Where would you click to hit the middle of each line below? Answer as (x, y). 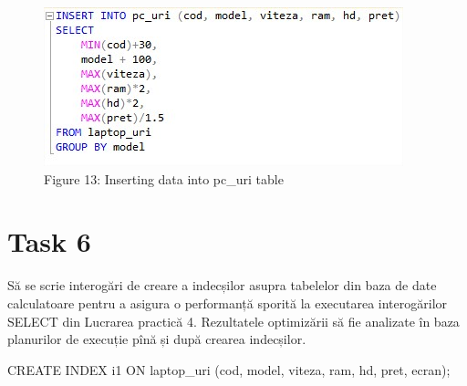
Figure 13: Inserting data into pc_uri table (164, 178)
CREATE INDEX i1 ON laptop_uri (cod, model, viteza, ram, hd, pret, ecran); (229, 369)
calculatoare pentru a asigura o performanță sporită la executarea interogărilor (228, 303)
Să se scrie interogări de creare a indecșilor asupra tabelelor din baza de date (222, 285)
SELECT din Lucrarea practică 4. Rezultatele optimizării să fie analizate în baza (233, 321)
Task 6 (49, 241)
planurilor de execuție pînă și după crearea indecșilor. (157, 339)
